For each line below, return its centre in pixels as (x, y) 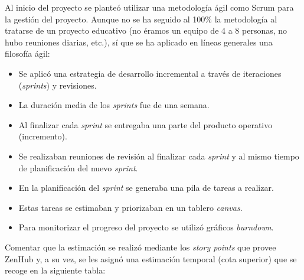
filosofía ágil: (27, 53)
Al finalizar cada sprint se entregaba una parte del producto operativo (146, 124)
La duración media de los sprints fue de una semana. (114, 105)
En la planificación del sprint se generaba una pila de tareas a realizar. (146, 188)
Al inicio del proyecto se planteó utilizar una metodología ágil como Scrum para (149, 7)
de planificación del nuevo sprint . (78, 167)
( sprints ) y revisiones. (58, 85)
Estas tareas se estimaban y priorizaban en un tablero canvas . (130, 207)
